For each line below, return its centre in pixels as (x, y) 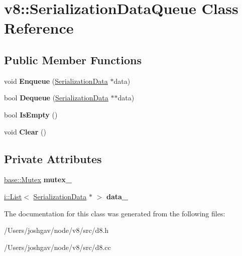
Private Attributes (53, 158)
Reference (39, 28)
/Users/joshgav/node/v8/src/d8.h (56, 230)
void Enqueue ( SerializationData (56, 81)
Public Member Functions (73, 59)
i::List (13, 196)
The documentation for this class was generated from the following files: (115, 213)
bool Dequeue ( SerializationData (56, 98)
